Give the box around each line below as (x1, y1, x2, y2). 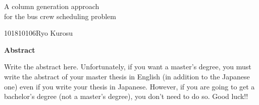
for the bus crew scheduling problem (4, 11, 116, 21)
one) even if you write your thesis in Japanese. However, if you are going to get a (4, 81, 255, 91)
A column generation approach (4, 1, 99, 11)
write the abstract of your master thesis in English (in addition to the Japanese (4, 71, 250, 81)
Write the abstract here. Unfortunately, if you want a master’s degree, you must (4, 61, 251, 72)
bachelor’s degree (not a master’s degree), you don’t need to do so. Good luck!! (4, 91, 248, 101)
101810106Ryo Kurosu (4, 28, 73, 38)
